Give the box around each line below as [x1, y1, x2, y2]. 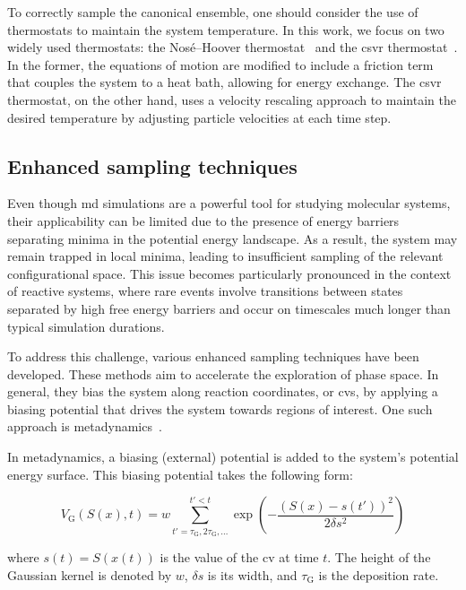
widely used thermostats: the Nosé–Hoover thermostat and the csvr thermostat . [7, 38, 458, 56]
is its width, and [207, 565, 298, 584]
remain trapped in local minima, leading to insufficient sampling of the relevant [7, 247, 444, 265]
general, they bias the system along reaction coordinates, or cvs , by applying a [7, 382, 438, 401]
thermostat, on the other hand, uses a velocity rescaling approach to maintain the [7, 90, 456, 108]
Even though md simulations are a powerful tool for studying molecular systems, [7, 194, 451, 213]
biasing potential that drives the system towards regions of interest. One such [7, 399, 433, 418]
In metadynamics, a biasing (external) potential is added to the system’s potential [7, 447, 459, 466]
